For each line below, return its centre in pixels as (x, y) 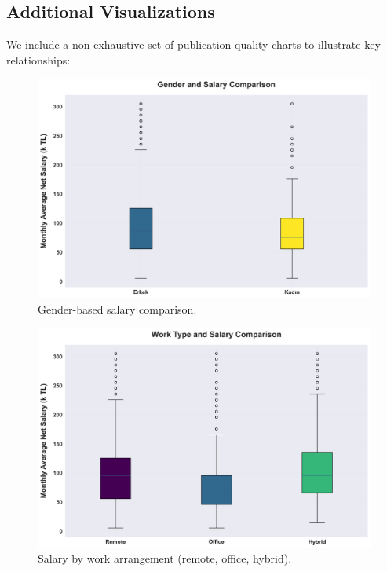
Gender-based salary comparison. (117, 309)
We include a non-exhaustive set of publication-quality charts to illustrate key (193, 44)
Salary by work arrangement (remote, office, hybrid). (165, 558)
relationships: (38, 59)
